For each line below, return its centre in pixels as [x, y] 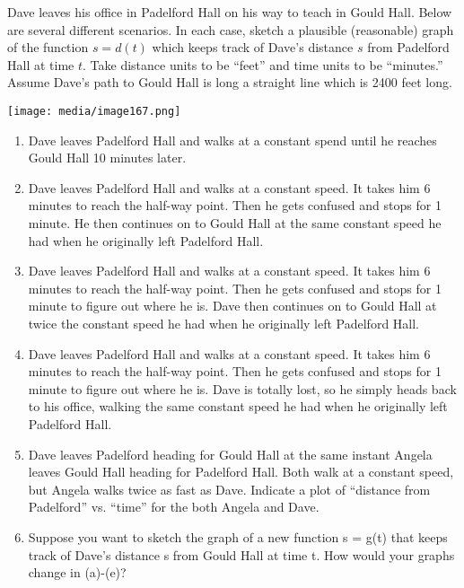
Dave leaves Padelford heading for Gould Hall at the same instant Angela [230, 454]
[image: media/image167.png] [94, 111]
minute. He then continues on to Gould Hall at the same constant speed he [235, 223]
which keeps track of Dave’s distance [253, 47]
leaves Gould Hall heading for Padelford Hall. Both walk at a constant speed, [241, 472]
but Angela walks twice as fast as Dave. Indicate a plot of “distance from [229, 489]
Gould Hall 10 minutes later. [107, 158]
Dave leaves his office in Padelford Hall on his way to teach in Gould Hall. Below [230, 12]
